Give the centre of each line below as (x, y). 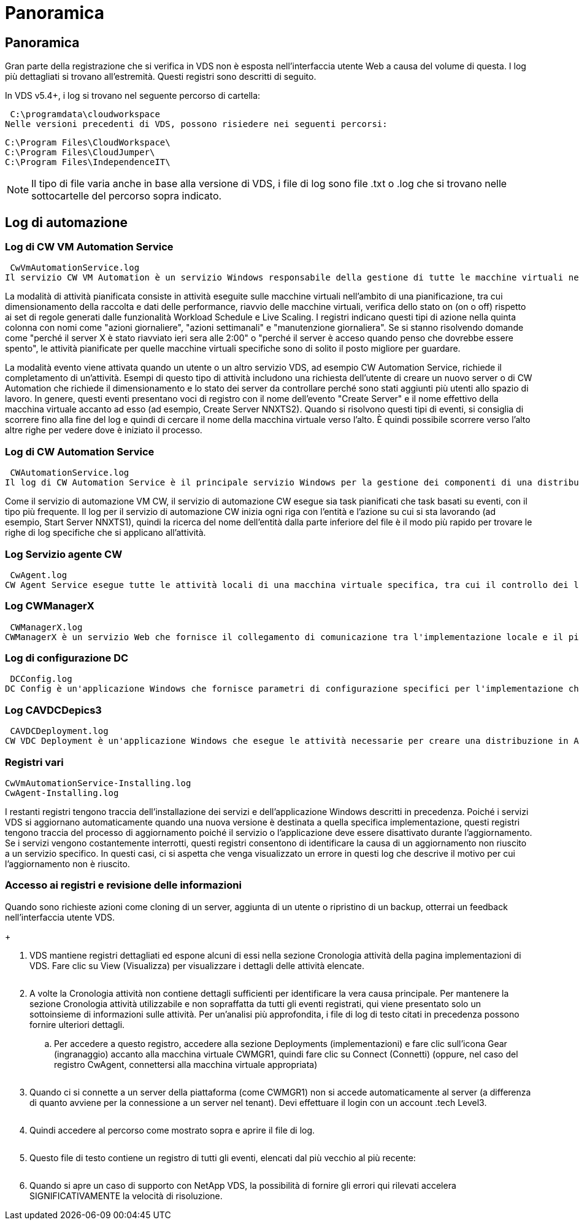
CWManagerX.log (46, 627)
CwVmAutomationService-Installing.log (98, 783)
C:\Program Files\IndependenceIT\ (88, 162)
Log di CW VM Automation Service (89, 247)
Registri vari (34, 762)
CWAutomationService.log (70, 473)
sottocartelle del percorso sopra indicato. (127, 196)
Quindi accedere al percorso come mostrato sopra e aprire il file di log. (172, 1130)
